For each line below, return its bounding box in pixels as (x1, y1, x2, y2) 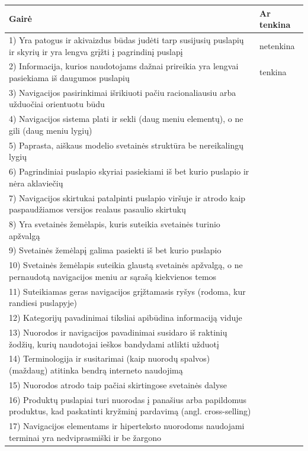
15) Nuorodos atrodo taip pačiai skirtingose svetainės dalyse (9, 378, 227, 391)
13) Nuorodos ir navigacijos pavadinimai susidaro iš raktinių (9, 326, 227, 338)
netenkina (259, 39, 295, 51)
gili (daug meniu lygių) (9, 124, 92, 136)
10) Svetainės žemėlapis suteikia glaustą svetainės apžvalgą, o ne (9, 259, 243, 271)
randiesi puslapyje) (9, 297, 77, 309)
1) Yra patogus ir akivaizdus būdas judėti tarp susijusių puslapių (9, 33, 244, 46)
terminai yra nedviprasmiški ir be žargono (9, 431, 162, 443)
